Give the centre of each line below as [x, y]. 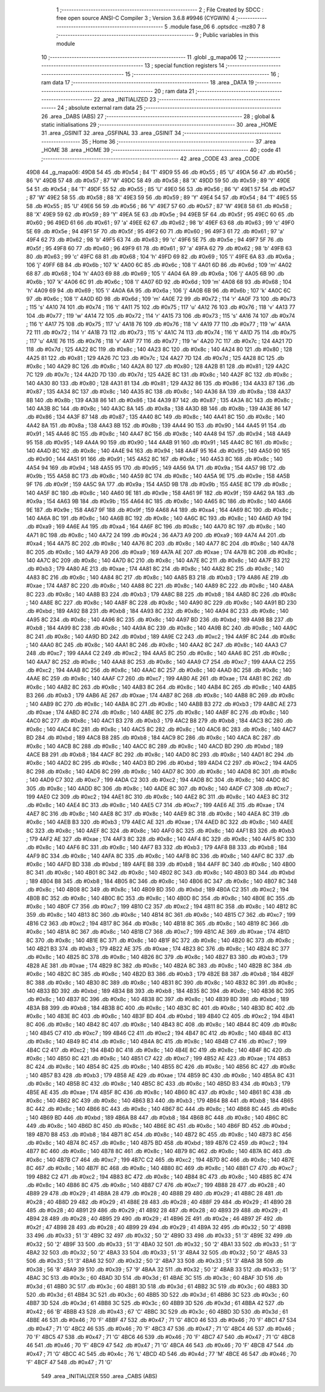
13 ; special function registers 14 [185, 66]
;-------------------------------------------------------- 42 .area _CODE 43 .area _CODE [150, 158]
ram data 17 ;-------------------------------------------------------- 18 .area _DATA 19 [147, 83]
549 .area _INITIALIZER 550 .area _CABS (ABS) [99, 1376]
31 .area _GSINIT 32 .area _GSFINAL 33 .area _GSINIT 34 [111, 133]
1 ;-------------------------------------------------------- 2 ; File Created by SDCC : [160, 10]
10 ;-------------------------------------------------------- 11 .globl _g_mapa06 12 [142, 57]
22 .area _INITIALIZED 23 [125, 99]
